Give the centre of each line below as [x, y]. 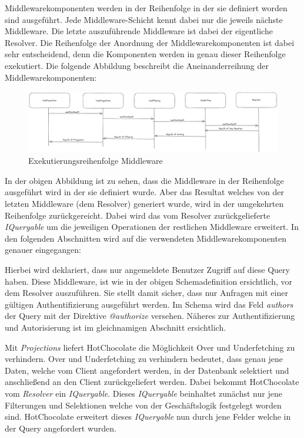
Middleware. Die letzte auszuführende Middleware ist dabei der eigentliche [139, 31]
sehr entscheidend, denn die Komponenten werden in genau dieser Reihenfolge [145, 54]
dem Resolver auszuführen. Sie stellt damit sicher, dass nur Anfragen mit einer [146, 293]
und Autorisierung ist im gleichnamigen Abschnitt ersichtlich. [116, 327]
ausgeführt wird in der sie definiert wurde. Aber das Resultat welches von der [144, 192]
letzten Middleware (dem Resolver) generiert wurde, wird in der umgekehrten [144, 204]
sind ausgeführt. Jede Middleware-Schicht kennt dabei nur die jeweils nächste [144, 19]
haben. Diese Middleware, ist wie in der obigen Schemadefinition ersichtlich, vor [149, 281]
